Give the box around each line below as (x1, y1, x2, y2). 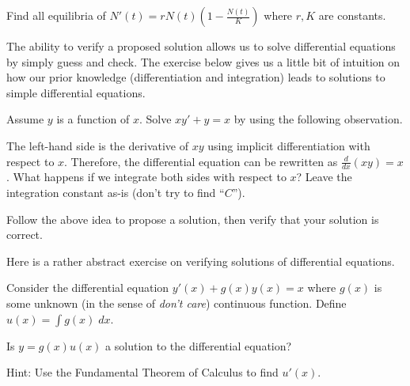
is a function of (56, 111, 130, 127)
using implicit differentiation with (207, 137, 370, 153)
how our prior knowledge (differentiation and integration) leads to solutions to (6, 69, 385, 85)
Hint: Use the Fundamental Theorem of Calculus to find (6, 364, 279, 380)
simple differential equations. (6, 84, 146, 100)
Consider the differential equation (6, 279, 169, 296)
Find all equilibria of (6, 7, 106, 23)
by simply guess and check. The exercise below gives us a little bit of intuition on (6, 53, 401, 70)
